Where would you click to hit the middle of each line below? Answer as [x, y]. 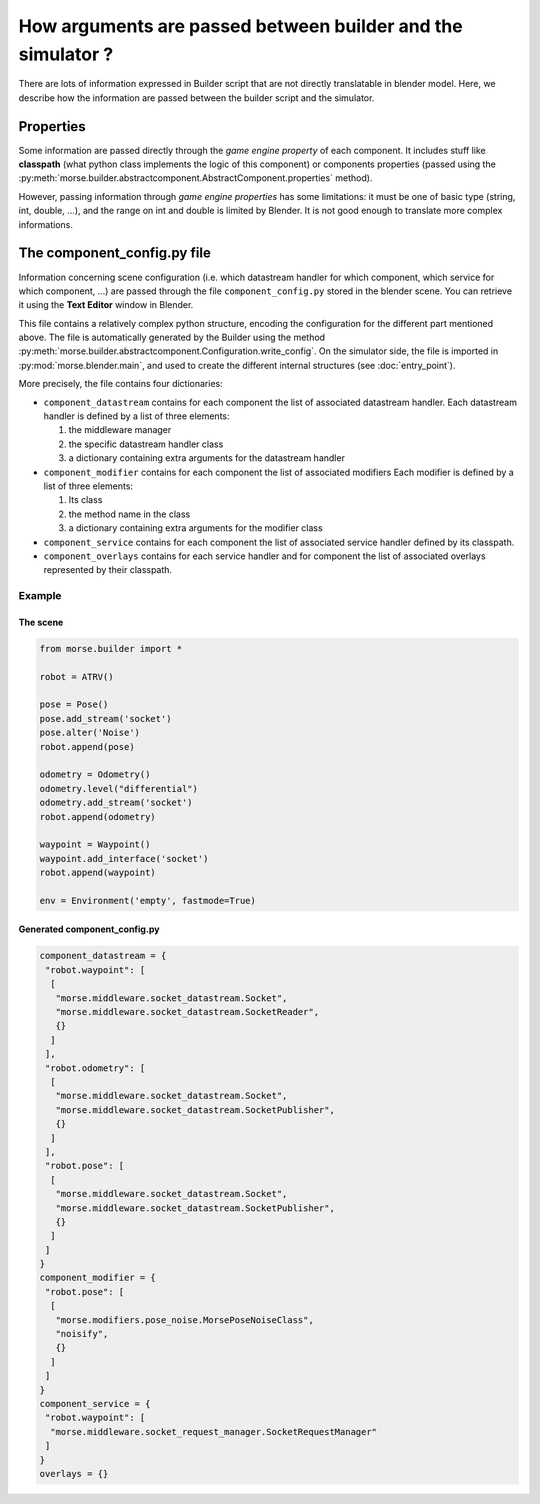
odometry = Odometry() [95, 774]
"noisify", [82, 1334]
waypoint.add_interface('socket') [124, 858]
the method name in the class [129, 514]
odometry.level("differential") [119, 788]
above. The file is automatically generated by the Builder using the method [171, 337]
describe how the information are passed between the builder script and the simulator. [196, 97]
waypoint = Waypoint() [95, 844]
